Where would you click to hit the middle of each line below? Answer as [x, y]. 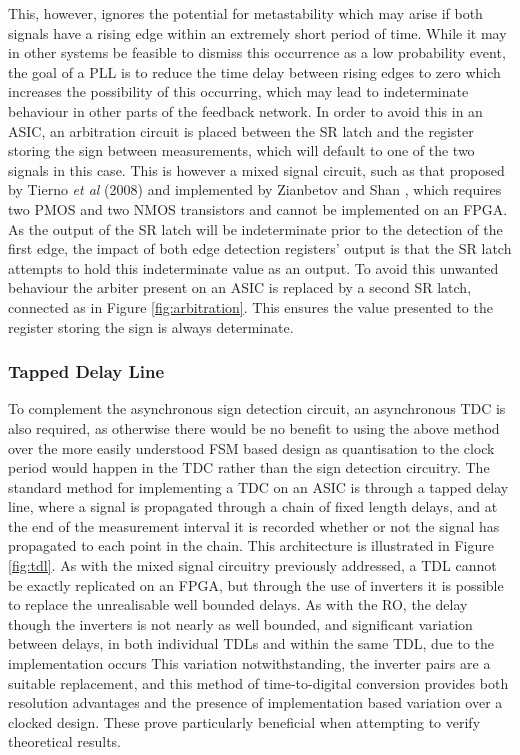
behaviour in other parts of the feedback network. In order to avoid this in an [245, 110]
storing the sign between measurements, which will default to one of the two [241, 150]
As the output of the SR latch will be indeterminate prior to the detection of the [255, 228]
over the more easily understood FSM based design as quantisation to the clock [251, 447]
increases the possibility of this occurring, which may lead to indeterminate [238, 91]
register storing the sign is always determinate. [151, 326]
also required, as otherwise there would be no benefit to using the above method [254, 427]
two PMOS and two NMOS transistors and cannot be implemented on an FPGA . [258, 208]
